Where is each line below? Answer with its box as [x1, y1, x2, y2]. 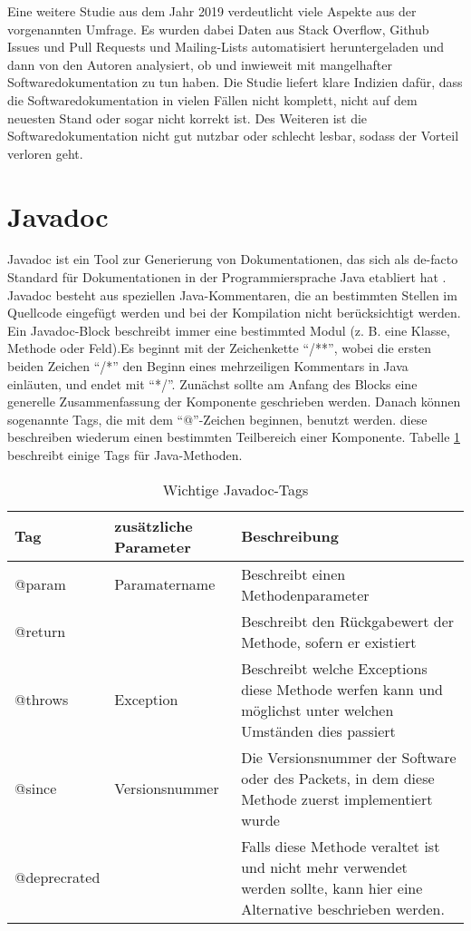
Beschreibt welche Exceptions [241, 657, 428, 679]
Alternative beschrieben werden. [241, 897, 445, 919]
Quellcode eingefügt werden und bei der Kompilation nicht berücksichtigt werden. [7, 303, 461, 322]
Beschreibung [241, 525, 339, 547]
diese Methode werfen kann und [241, 678, 443, 700]
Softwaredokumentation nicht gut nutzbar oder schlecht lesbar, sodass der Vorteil [7, 126, 459, 145]
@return [14, 621, 66, 642]
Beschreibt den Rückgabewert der [241, 610, 455, 632]
